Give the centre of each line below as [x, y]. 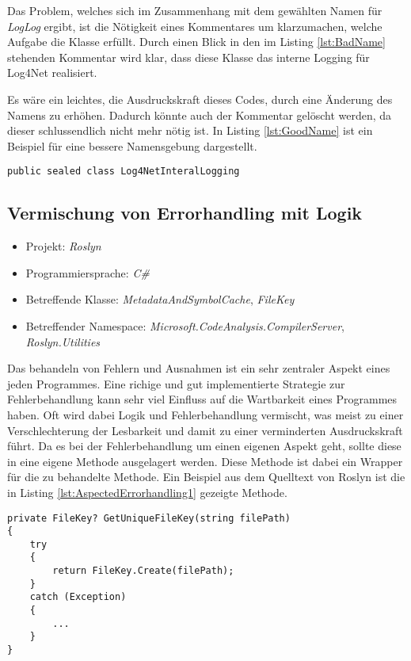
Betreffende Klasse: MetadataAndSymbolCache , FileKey [160, 299]
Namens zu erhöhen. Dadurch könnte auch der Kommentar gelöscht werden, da [200, 115]
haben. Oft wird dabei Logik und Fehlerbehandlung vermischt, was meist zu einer [205, 414]
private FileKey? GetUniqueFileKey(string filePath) [149, 518]
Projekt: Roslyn [63, 246]
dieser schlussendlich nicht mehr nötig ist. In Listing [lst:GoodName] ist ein [190, 130]
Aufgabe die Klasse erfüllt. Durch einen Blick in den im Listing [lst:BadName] [196, 42]
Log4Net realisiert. [52, 73]
